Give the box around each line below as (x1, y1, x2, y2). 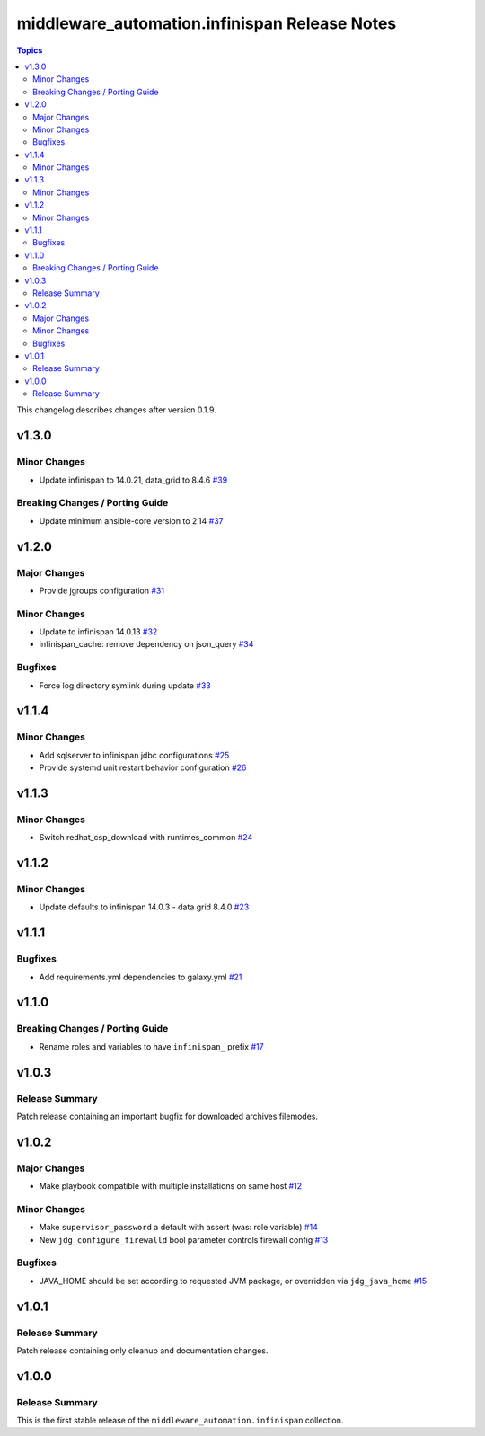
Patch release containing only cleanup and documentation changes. (16, 1344, 269, 1356)
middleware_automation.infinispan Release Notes (16, 13, 397, 33)
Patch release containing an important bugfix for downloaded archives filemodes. (16, 1111, 319, 1121)
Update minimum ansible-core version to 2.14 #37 (39, 515, 224, 526)
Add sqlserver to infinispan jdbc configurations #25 (39, 749, 230, 760)
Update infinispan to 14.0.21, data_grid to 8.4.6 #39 (39, 474, 228, 485)
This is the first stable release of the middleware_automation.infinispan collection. (16, 1415, 344, 1426)
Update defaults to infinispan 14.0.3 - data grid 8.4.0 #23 (39, 901, 250, 912)
